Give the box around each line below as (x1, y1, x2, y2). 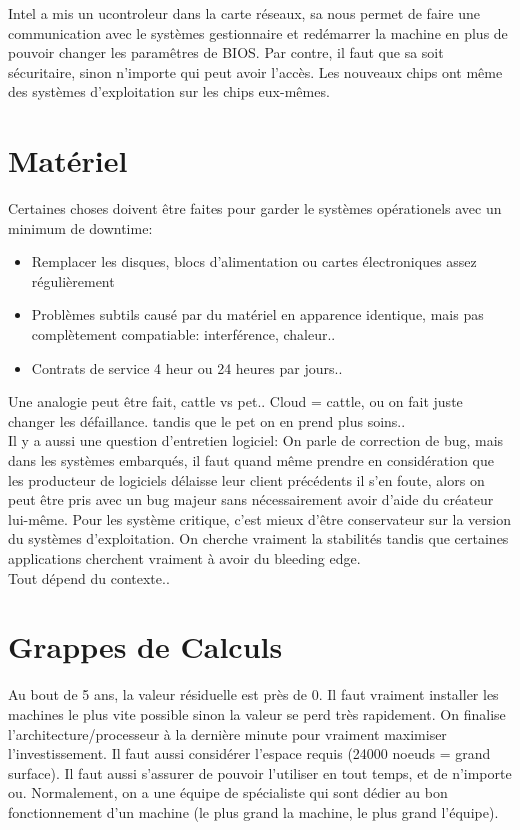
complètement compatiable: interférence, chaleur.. (31, 324, 336, 345)
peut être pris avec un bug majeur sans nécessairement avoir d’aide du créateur (8, 489, 494, 510)
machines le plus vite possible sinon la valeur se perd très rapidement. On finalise (8, 703, 506, 724)
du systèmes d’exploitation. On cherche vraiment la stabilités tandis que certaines (8, 528, 509, 549)
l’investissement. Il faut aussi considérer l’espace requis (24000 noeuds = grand (8, 743, 491, 764)
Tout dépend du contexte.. (8, 567, 170, 588)
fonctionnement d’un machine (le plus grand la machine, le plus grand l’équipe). (8, 801, 499, 822)
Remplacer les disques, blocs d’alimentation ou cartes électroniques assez (31, 251, 477, 272)
